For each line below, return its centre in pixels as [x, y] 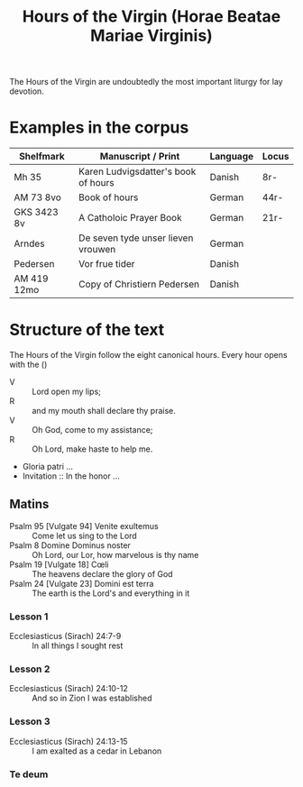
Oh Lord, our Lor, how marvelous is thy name [115, 554]
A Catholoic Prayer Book [130, 218]
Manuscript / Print [140, 157]
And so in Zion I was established [92, 698]
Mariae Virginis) [151, 36]
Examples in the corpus [99, 128]
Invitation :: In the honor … [71, 476]
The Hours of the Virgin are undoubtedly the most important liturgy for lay [146, 82]
